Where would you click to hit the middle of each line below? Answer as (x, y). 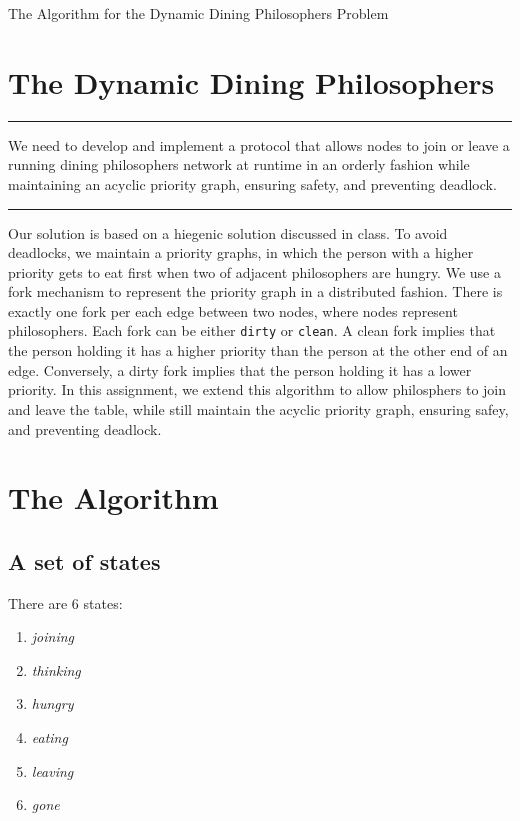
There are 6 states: (65, 602)
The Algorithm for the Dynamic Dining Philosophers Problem (198, 13)
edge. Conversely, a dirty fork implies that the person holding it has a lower (240, 369)
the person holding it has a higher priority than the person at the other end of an (258, 350)
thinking (56, 669)
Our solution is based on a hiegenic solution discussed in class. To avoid (228, 232)
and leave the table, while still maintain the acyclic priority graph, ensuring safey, (258, 408)
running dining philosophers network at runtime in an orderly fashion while (239, 164)
